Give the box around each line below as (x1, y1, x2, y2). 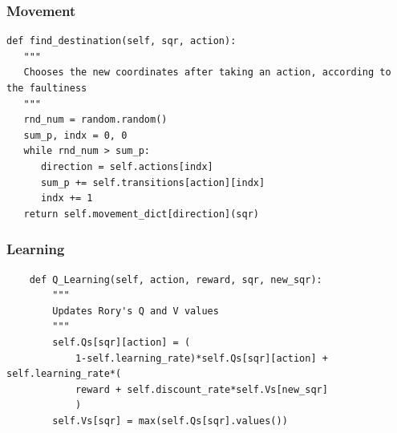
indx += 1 (40, 192, 93, 204)
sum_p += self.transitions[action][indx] (40, 176, 265, 188)
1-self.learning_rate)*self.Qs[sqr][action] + (75, 352, 328, 364)
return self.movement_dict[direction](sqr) (23, 208, 259, 220)
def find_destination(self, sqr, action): (6, 35, 237, 47)
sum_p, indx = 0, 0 (23, 129, 128, 141)
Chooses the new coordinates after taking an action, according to (23, 67, 391, 79)
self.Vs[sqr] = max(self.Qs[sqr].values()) (52, 415, 288, 427)
